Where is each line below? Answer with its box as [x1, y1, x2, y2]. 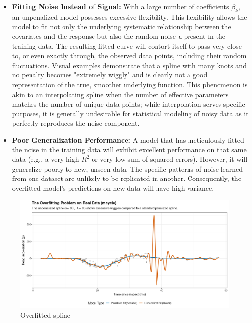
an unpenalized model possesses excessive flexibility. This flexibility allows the [12, 11, 247, 22]
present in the [184, 31, 225, 41]
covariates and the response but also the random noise [12, 31, 176, 41]
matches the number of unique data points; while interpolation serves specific [12, 99, 245, 109]
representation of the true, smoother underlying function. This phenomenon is [12, 79, 248, 89]
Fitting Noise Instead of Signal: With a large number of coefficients [12, 1, 229, 11]
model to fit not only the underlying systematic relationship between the [12, 21, 231, 32]
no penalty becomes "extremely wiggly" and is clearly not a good [12, 70, 208, 80]
